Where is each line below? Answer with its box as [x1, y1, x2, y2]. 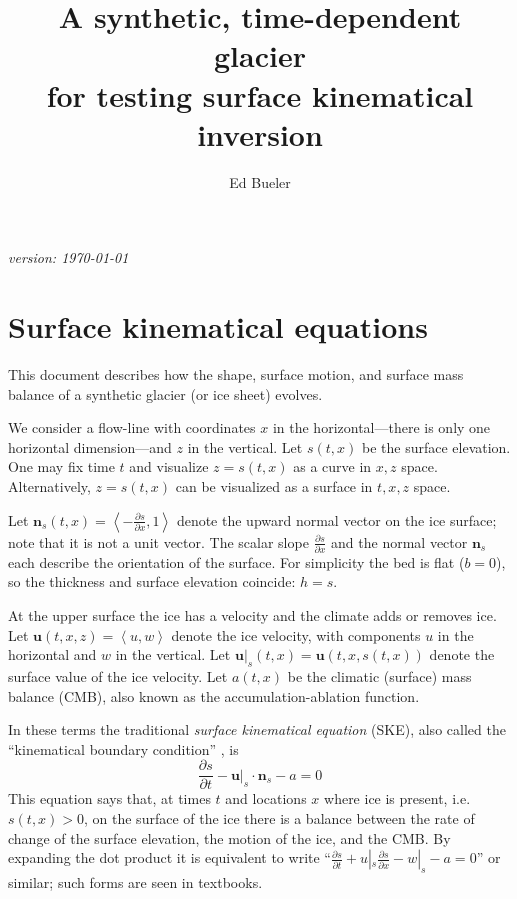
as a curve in [293, 456, 372, 477]
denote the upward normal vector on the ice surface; [176, 509, 497, 530]
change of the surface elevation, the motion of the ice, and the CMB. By [8, 827, 451, 848]
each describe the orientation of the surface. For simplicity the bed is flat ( [8, 551, 465, 572]
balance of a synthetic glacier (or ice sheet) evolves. [8, 383, 323, 404]
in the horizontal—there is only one [272, 417, 491, 438]
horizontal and [8, 644, 97, 665]
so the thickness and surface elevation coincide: [8, 571, 296, 592]
